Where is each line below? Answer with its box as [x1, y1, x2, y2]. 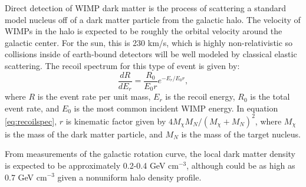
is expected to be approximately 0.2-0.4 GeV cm [5, 159, 179, 171]
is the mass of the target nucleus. [181, 127, 301, 140]
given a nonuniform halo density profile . [57, 170, 202, 183]
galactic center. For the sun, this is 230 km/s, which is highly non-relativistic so [5, 36, 293, 48]
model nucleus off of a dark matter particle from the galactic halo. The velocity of [5, 13, 301, 25]
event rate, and [5, 101, 60, 114]
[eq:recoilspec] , [5, 114, 57, 127]
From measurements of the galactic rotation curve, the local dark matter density [5, 147, 295, 160]
